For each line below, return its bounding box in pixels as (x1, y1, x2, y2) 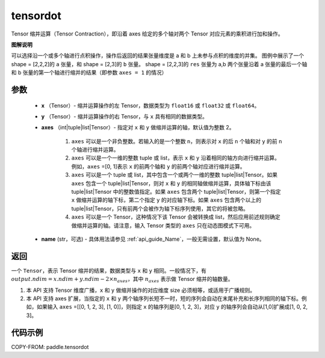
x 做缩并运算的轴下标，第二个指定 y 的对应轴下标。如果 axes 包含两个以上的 (71, 196, 262, 204)
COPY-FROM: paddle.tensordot (11, 343, 89, 350)
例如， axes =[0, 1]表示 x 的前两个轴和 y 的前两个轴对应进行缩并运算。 (71, 162, 246, 170)
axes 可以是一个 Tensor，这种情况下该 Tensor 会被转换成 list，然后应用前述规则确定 (71, 214, 281, 221)
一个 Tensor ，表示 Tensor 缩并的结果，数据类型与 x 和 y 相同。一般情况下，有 (11, 267, 207, 274)
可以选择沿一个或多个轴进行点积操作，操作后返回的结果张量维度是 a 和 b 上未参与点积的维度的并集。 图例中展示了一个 (11, 52, 305, 60)
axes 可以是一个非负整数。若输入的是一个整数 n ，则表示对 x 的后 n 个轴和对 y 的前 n (71, 137, 282, 144)
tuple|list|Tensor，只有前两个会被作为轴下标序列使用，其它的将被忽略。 (71, 205, 249, 212)
